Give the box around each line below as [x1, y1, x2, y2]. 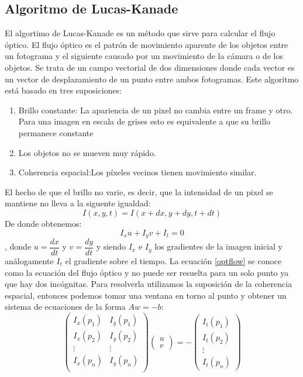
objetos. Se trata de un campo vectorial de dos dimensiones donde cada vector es [5, 61, 295, 73]
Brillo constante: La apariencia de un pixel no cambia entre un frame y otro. [18, 103, 293, 116]
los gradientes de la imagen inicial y [154, 240, 283, 253]
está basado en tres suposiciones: [5, 84, 122, 96]
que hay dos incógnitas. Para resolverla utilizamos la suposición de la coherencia [5, 278, 292, 290]
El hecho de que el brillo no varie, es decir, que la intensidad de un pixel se [5, 185, 273, 198]
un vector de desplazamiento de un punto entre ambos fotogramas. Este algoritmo [5, 72, 299, 85]
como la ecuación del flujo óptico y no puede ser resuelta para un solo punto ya [5, 266, 289, 278]
